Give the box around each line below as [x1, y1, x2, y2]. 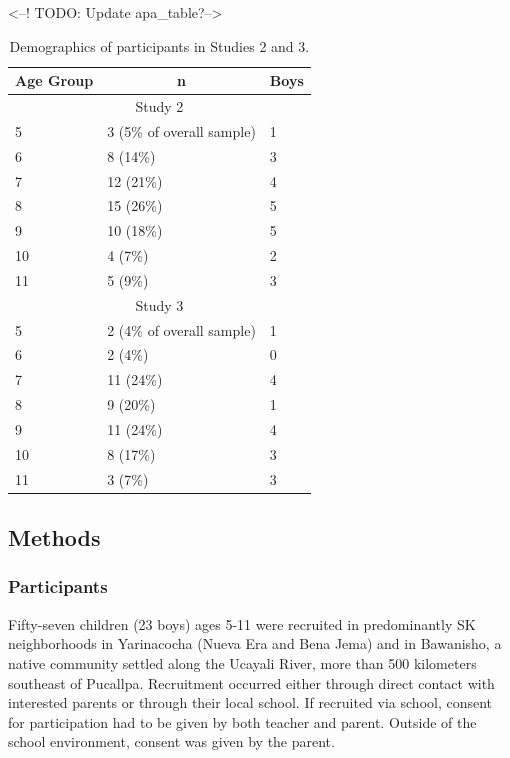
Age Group [15, 70, 94, 91]
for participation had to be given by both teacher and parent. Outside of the [8, 711, 477, 732]
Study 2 [135, 96, 184, 117]
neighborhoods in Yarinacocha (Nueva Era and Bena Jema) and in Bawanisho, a [8, 633, 502, 654]
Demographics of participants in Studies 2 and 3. [9, 35, 310, 56]
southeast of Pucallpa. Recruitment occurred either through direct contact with [8, 672, 495, 693]
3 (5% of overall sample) [107, 120, 256, 141]
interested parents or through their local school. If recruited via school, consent [8, 692, 493, 713]
